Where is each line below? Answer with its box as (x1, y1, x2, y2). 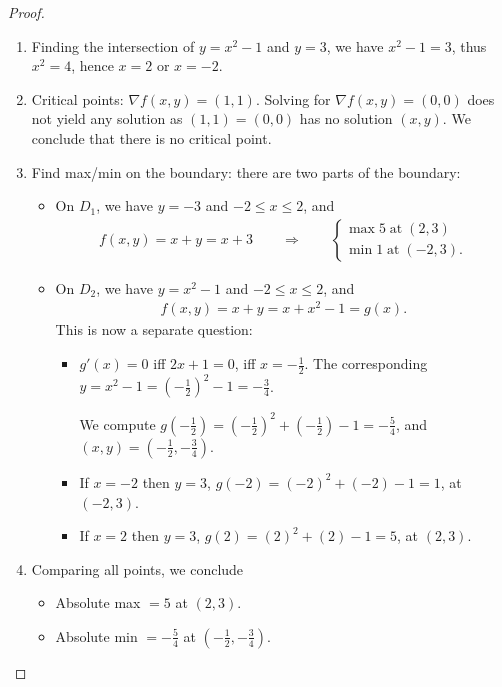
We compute (79, 413, 156, 434)
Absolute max (55, 592, 141, 613)
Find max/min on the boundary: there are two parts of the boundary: (31, 161, 461, 182)
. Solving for (255, 88, 331, 109)
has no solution (299, 108, 393, 129)
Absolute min (55, 625, 138, 646)
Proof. (8, 2, 45, 22)
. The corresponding (304, 353, 428, 374)
